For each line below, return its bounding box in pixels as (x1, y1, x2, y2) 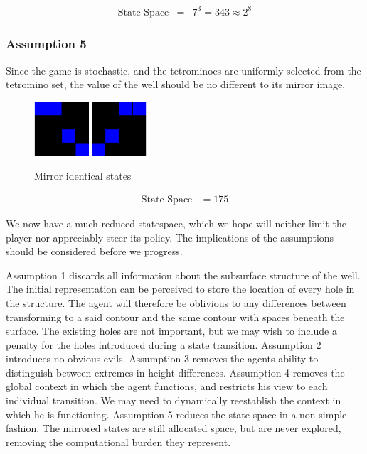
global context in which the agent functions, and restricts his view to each (6, 379, 328, 394)
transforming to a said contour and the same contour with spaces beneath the (6, 309, 345, 324)
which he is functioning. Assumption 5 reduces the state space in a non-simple (6, 406, 347, 421)
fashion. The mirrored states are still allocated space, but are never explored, (6, 421, 341, 436)
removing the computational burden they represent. (6, 434, 231, 449)
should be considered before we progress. (6, 244, 183, 259)
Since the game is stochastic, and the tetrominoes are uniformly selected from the (6, 63, 361, 77)
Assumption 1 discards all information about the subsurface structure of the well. (6, 267, 361, 282)
